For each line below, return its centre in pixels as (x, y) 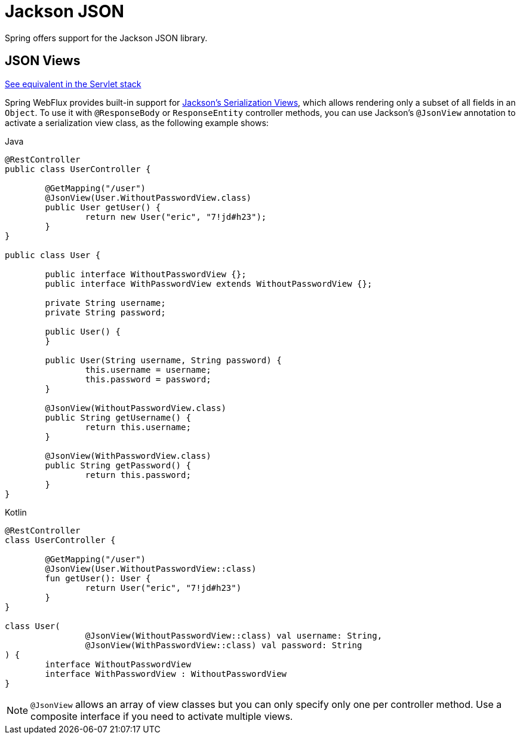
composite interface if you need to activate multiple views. (162, 716)
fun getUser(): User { (98, 578)
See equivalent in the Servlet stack (73, 84)
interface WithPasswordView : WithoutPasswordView (166, 674)
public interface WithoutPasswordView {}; (146, 274)
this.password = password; (148, 379)
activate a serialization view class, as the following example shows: (137, 122)
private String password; (105, 312)
